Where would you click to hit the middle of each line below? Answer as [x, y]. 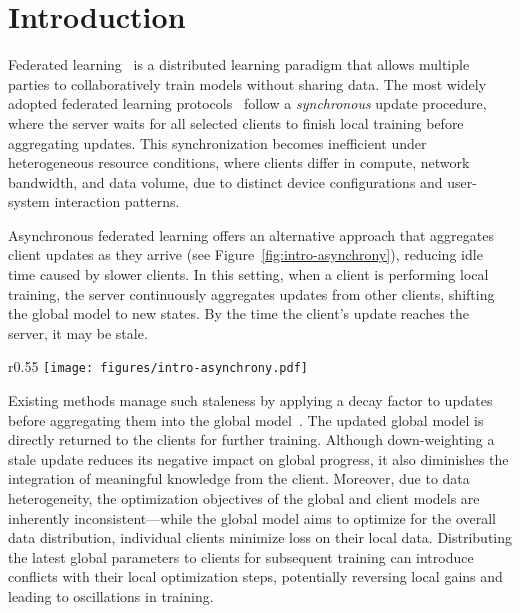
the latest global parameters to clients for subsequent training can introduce [241, 556]
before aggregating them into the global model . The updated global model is [246, 419]
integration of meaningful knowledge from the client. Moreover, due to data [239, 478]
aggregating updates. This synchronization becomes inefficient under [217, 142]
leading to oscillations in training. [111, 596]
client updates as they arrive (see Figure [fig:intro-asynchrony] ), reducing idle [245, 254]
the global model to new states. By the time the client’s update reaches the [238, 313]
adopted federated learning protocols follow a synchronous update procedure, [247, 103]
